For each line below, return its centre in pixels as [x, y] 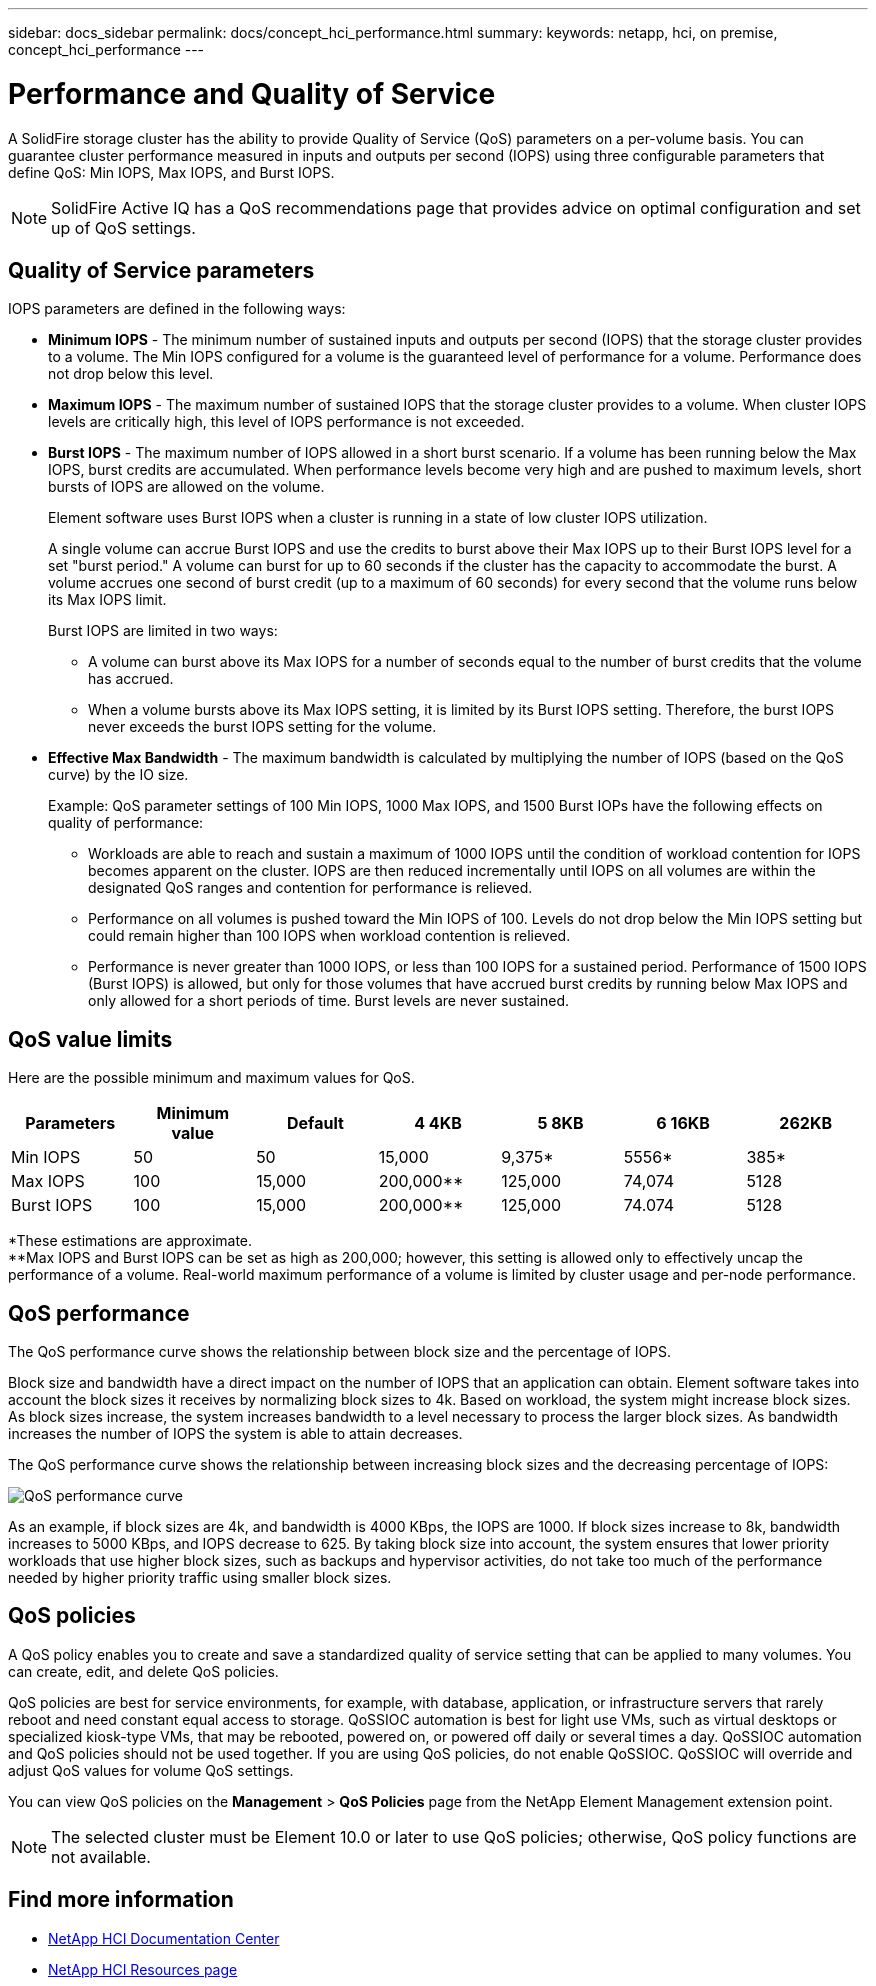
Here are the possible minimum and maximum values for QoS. [211, 1078]
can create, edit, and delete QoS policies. [143, 1671]
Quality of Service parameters [161, 270]
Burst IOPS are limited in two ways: [163, 631]
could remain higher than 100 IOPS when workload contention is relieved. [329, 936]
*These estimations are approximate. [130, 1241]
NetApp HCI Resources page [143, 1969]
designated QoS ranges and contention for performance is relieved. [310, 888]
